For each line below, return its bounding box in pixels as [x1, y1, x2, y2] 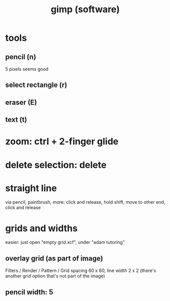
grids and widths [5, 223, 78, 234]
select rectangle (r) [5, 80, 67, 90]
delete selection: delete [5, 159, 107, 171]
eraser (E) [5, 98, 37, 106]
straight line [5, 182, 57, 194]
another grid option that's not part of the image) [5, 273, 106, 279]
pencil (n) [5, 52, 37, 61]
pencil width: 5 [5, 288, 53, 296]
